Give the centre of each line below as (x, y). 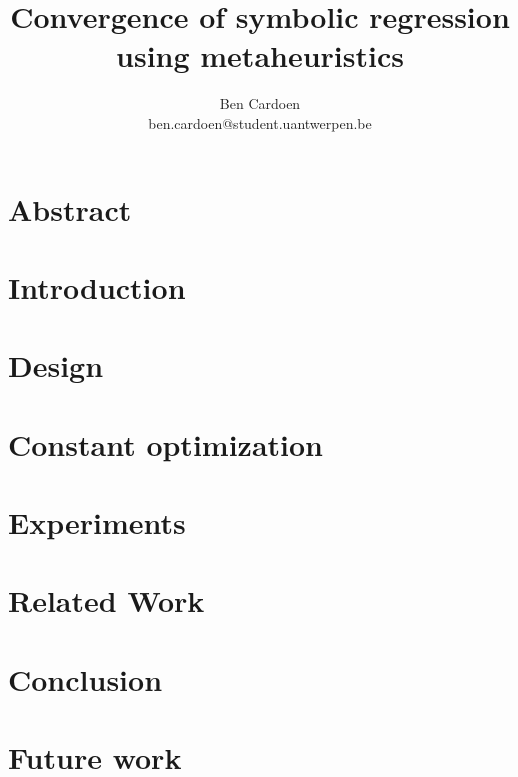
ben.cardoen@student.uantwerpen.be (260, 122)
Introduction (97, 286)
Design (56, 365)
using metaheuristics (260, 55)
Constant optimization (165, 443)
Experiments (97, 522)
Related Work (106, 600)
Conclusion (85, 678)
